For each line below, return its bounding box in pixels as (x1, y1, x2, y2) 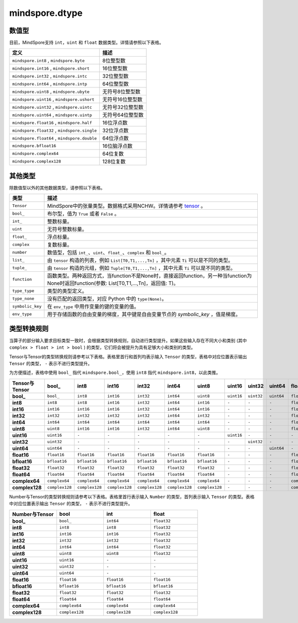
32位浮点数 (102, 127, 129, 134)
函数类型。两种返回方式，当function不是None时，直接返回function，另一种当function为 (47, 272, 252, 279)
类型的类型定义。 (47, 288, 87, 295)
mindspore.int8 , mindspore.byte (12, 57, 85, 64)
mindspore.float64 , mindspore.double (12, 135, 97, 142)
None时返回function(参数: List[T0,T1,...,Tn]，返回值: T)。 (47, 280, 179, 287)
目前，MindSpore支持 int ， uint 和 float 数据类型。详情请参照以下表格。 (9, 40, 164, 46)
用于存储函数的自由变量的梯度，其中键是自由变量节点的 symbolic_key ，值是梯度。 (47, 311, 241, 318)
